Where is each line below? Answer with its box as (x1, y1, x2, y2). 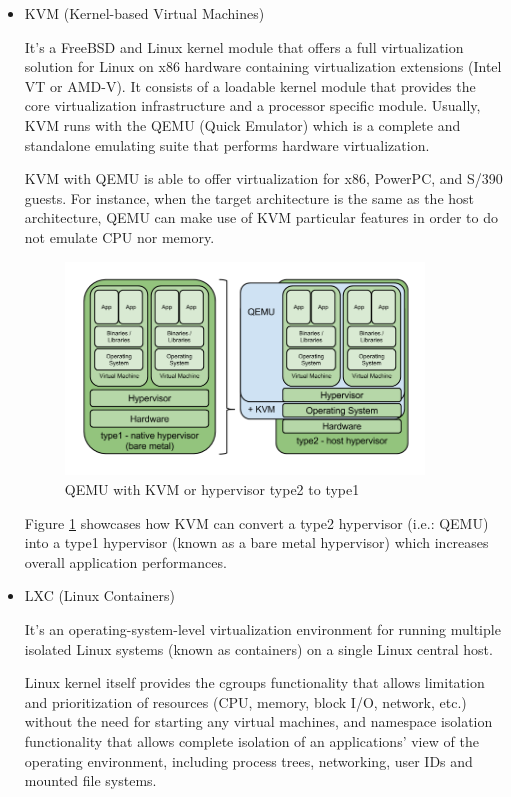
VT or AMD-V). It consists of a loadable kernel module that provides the (24, 75, 476, 96)
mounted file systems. (24, 770, 157, 791)
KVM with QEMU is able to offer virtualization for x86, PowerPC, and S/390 (24, 168, 503, 189)
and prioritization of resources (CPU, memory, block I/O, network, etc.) (24, 691, 467, 712)
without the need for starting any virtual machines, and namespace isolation (24, 711, 493, 732)
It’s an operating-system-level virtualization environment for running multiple (24, 618, 501, 639)
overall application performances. (24, 551, 227, 572)
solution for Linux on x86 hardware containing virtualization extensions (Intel (24, 56, 502, 77)
